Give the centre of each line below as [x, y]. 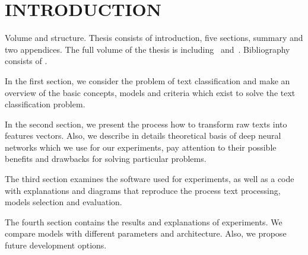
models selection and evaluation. [63, 202]
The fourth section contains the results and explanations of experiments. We [144, 221]
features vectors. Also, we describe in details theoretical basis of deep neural [143, 136]
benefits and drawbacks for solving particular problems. [106, 159]
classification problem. [45, 104]
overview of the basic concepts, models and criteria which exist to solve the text [150, 92]
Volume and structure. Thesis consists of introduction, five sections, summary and [154, 38]
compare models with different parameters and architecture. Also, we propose [146, 233]
